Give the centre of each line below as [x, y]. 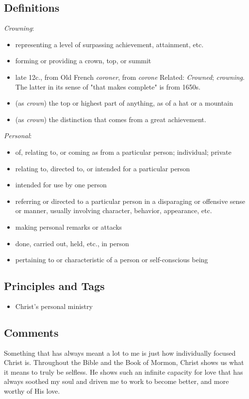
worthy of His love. [32, 391]
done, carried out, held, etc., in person [72, 243]
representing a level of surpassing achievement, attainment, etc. [109, 44]
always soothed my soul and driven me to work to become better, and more [116, 381]
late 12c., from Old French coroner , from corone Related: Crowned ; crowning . [130, 77]
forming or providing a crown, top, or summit [83, 61]
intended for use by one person [61, 185]
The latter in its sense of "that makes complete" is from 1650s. [108, 86]
